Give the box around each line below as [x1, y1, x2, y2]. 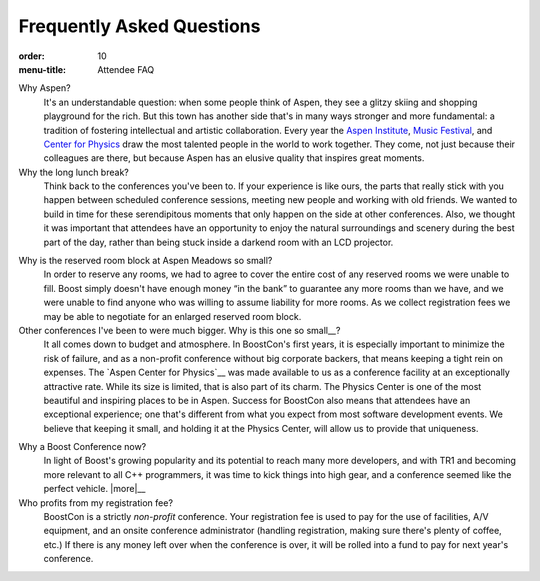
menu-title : [18, 63, 67, 75]
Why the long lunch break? [18, 166, 129, 178]
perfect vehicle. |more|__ [43, 483, 146, 495]
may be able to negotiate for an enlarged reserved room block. [43, 310, 302, 322]
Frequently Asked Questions [18, 15, 261, 37]
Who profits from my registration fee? [18, 496, 174, 509]
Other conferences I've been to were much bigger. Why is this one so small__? [18, 324, 341, 336]
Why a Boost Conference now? [18, 441, 147, 453]
